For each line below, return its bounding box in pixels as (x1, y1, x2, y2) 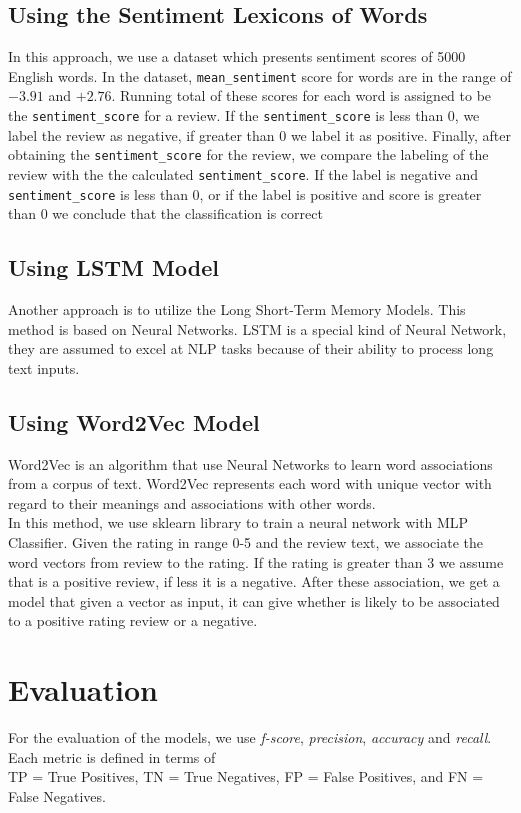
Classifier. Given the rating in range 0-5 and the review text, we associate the (8, 532, 483, 553)
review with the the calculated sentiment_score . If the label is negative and (8, 163, 478, 184)
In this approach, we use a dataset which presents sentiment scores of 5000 (8, 46, 466, 67)
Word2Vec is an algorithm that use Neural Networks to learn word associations (8, 453, 493, 474)
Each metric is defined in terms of (8, 746, 216, 767)
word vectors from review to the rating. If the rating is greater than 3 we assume (8, 551, 504, 572)
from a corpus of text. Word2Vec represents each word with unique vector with (8, 473, 492, 494)
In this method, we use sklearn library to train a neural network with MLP (8, 512, 469, 533)
